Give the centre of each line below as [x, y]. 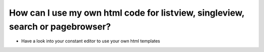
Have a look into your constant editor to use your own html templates [91, 41]
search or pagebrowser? [60, 26]
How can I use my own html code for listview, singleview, [127, 13]
